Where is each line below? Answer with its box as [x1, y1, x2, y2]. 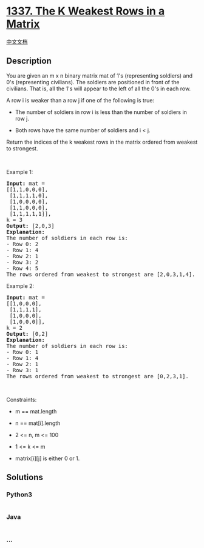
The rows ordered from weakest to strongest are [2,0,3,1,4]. [6, 271, 195, 278]
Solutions [6, 472, 44, 483]
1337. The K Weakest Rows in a [6, 4, 165, 18]
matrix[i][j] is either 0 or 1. [15, 455, 80, 462]
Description [6, 56, 52, 66]
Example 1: [6, 168, 33, 175]
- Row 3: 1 [6, 367, 39, 373]
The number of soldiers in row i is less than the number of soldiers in [15, 108, 187, 116]
